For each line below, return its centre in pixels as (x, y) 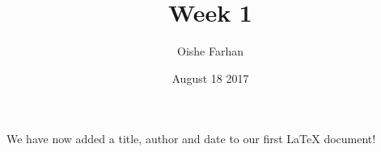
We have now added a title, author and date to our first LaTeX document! (191, 139)
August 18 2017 (210, 78)
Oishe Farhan (210, 51)
